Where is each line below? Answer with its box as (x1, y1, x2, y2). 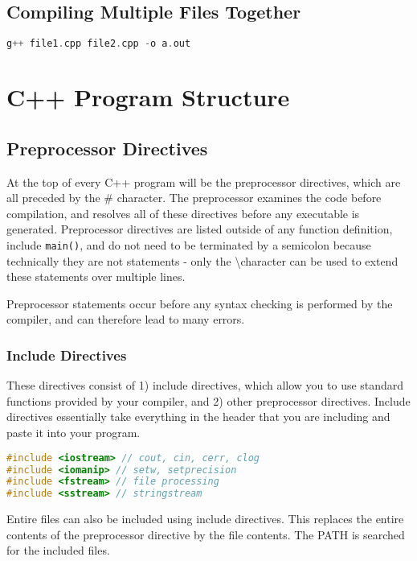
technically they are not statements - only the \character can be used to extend (6, 252, 399, 269)
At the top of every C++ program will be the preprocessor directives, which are (6, 173, 401, 190)
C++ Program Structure (6, 80, 290, 113)
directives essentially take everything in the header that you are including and (6, 408, 390, 425)
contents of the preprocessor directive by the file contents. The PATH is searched (6, 526, 405, 542)
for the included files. (6, 542, 110, 559)
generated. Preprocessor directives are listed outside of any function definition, (6, 221, 393, 237)
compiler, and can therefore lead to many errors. (6, 311, 245, 328)
